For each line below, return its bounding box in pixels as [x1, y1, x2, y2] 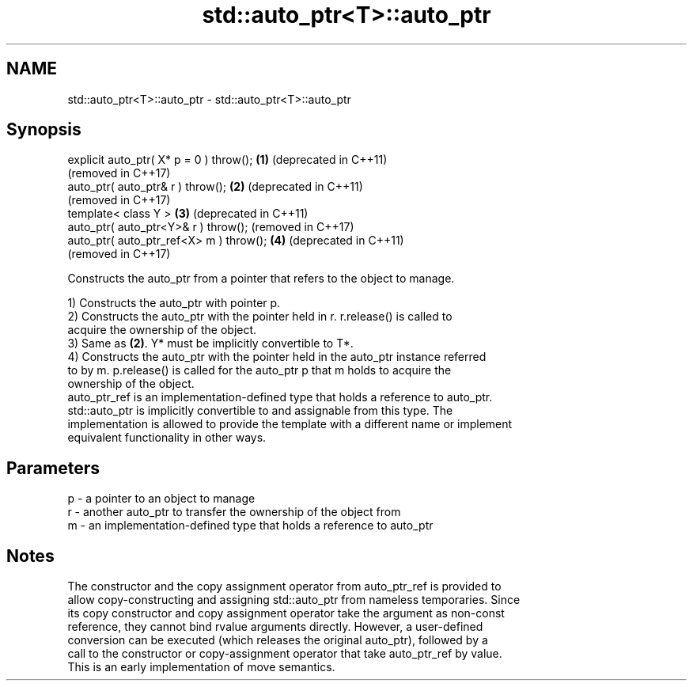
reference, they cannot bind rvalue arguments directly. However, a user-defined [67, 620, 483, 634]
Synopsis [6, 120, 81, 140]
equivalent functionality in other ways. [67, 431, 267, 445]
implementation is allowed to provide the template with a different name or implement [67, 417, 513, 431]
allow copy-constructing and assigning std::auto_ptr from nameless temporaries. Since [67, 593, 521, 607]
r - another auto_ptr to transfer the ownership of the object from [67, 505, 401, 519]
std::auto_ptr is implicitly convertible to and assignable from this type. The [67, 404, 453, 418]
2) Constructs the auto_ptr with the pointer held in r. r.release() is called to [67, 309, 453, 324]
